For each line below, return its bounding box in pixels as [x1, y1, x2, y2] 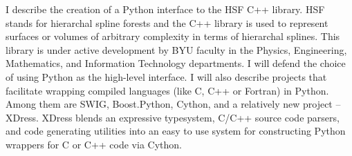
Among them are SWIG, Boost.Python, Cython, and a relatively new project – [6, 97, 341, 111]
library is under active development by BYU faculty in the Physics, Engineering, [6, 42, 347, 57]
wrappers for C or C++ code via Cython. [6, 137, 182, 151]
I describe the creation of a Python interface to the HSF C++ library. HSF [6, 2, 325, 16]
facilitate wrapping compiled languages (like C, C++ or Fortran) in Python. [6, 83, 329, 97]
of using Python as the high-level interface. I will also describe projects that [6, 69, 327, 84]
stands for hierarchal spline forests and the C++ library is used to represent [6, 15, 328, 30]
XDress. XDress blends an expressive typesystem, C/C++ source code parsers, [6, 110, 340, 124]
